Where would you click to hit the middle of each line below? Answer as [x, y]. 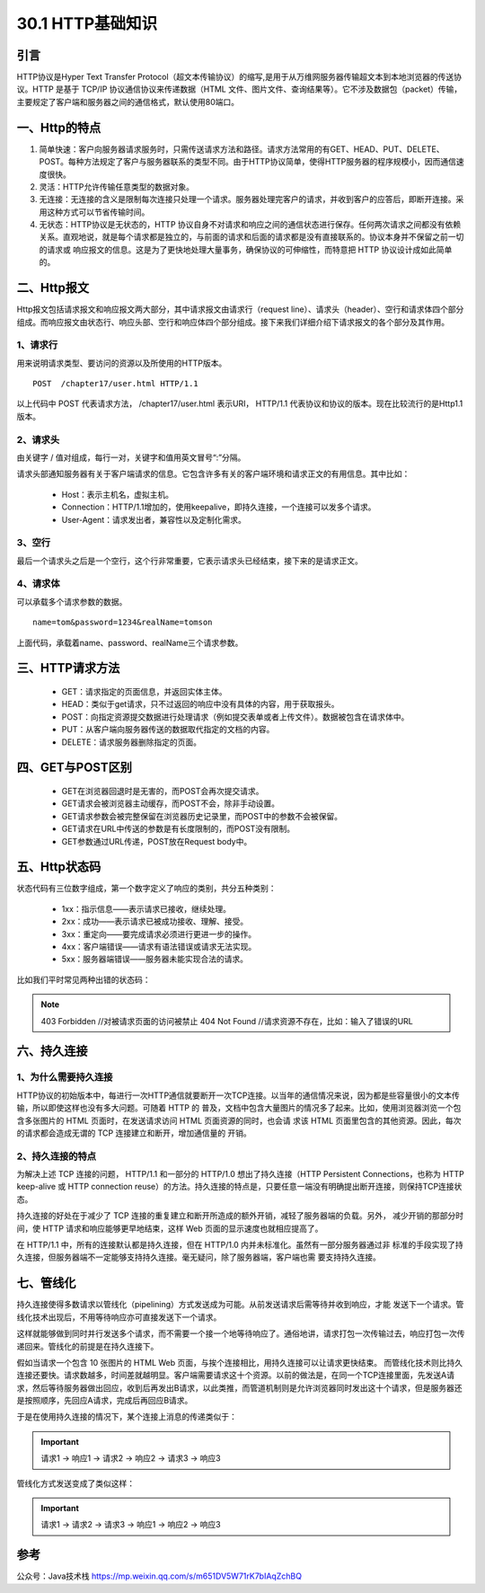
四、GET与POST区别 [74, 768]
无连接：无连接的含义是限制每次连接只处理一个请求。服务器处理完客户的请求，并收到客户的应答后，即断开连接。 [247, 199]
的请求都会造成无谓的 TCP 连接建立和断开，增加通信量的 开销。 [134, 1133]
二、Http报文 [53, 288]
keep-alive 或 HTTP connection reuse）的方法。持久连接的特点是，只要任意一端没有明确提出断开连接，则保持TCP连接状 [239, 1187]
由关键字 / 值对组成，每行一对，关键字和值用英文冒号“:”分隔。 [131, 457]
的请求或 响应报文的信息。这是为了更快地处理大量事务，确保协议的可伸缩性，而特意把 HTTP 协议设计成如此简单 [246, 249]
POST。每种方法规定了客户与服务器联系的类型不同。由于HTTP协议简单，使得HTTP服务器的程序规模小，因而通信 [248, 162]
